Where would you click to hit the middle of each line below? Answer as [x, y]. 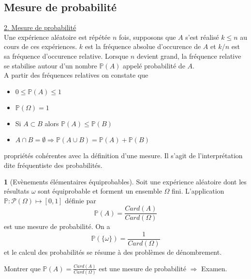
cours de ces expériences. [41, 46]
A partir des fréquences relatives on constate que [76, 75]
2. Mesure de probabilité [40, 27]
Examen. [214, 268]
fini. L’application [198, 191]
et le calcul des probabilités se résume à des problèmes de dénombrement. [113, 252]
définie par [81, 200]
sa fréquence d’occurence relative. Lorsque [66, 56]
